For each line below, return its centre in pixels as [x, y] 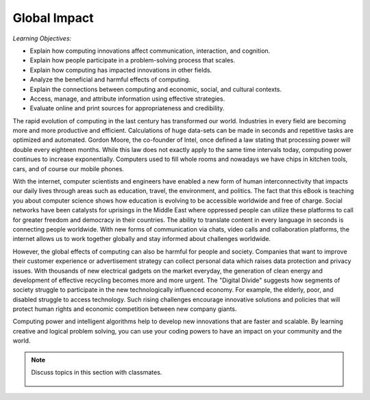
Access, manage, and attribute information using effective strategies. [127, 99]
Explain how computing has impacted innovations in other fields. [121, 70]
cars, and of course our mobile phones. [69, 168]
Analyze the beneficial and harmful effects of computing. [110, 79]
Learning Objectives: [42, 38]
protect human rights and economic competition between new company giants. [125, 309]
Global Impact [53, 18]
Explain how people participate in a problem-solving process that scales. [133, 60]
